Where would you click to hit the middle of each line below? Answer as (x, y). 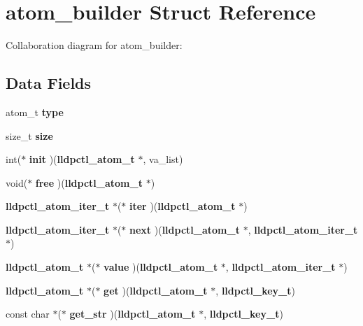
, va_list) (163, 159)
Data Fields (49, 83)
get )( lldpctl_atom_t (156, 290)
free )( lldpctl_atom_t (89, 182)
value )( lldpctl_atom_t (161, 267)
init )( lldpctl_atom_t (82, 159)
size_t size (29, 135)
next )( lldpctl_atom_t (185, 229)
